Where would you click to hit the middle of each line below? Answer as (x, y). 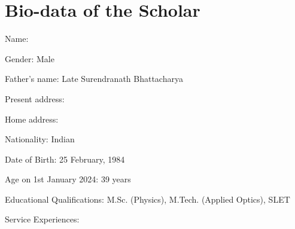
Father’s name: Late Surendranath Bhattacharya (94, 79)
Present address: (35, 98)
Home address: (32, 119)
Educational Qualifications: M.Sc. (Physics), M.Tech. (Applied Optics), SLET (147, 199)
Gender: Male (30, 58)
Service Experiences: (42, 219)
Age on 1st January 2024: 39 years (68, 179)
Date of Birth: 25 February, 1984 (65, 159)
